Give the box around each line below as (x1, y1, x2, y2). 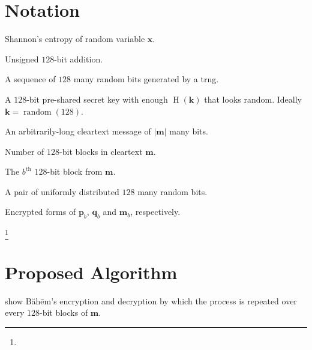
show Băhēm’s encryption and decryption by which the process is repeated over (5, 294, 297, 307)
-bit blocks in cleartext (59, 145, 143, 157)
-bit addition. (54, 52, 103, 65)
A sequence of (5, 73, 56, 85)
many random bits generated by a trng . (73, 73, 219, 85)
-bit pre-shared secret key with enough (26, 92, 168, 105)
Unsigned (5, 52, 39, 65)
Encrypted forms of (5, 205, 76, 218)
